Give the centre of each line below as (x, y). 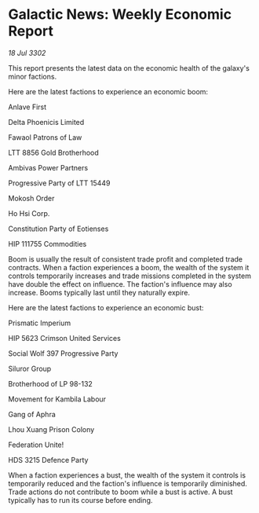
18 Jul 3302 (27, 53)
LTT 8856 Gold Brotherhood (54, 152)
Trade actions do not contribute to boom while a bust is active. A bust (120, 492)
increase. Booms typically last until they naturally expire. (99, 292)
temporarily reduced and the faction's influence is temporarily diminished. (128, 483)
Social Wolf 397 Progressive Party (63, 353)
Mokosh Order (31, 198)
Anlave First (27, 107)
